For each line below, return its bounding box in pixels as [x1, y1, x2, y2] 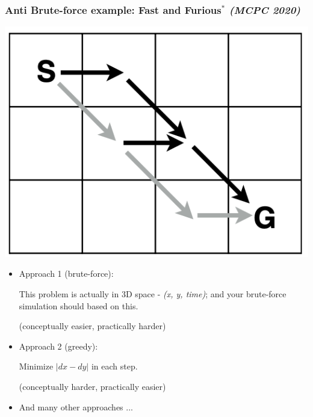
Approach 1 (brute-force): [19, 267, 114, 280]
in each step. [91, 360, 138, 372]
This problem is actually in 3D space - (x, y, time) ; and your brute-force [19, 287, 287, 300]
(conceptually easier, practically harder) [19, 320, 166, 332]
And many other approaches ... [19, 400, 133, 413]
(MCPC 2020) [229, 2, 301, 17]
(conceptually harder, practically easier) [19, 380, 166, 392]
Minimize [19, 360, 54, 372]
